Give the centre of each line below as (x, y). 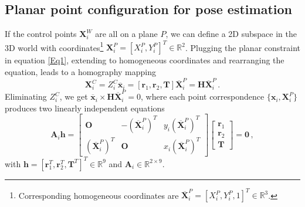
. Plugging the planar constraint (243, 47)
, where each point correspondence (203, 96)
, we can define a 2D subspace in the (231, 34)
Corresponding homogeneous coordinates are (99, 195)
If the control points (41, 34)
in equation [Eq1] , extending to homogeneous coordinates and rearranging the (145, 60)
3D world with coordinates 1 (54, 46)
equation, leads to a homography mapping (80, 72)
